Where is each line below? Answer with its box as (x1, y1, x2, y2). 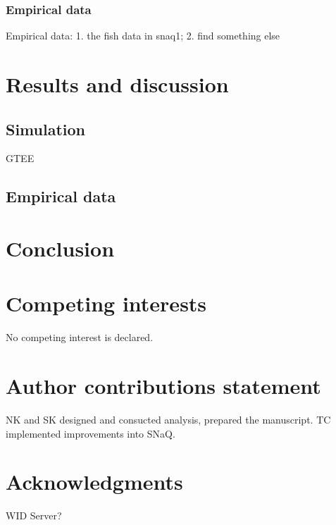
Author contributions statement (6, 371, 321, 400)
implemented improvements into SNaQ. (6, 426, 175, 440)
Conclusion (6, 233, 115, 262)
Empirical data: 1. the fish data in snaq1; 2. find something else (6, 28, 280, 43)
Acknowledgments (6, 467, 183, 496)
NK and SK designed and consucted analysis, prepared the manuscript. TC (6, 412, 331, 426)
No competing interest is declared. (6, 330, 154, 345)
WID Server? (6, 508, 62, 523)
